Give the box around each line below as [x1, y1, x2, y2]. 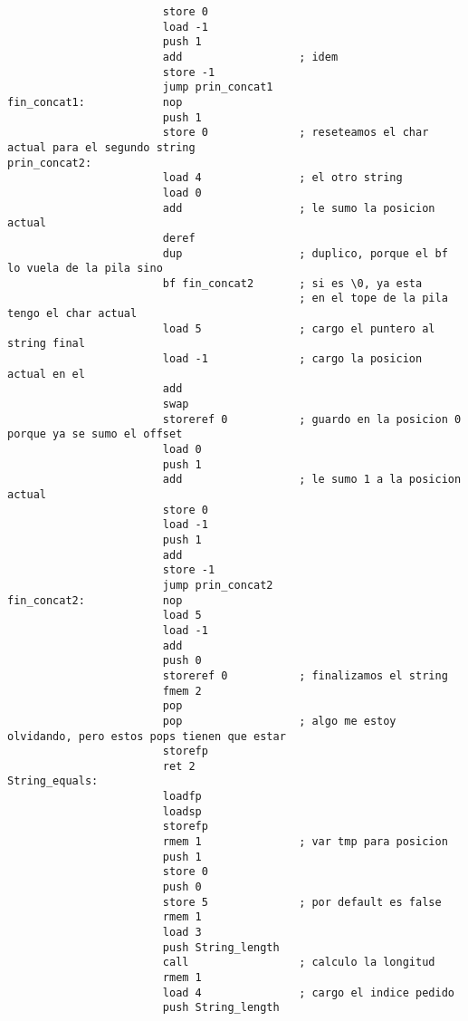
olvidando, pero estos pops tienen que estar [7, 729, 286, 743]
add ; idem [162, 50, 339, 63]
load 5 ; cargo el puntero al [162, 322, 435, 335]
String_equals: [7, 775, 99, 788]
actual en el [7, 367, 85, 380]
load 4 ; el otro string [162, 171, 403, 185]
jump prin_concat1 [162, 81, 273, 94]
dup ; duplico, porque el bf [162, 246, 448, 260]
